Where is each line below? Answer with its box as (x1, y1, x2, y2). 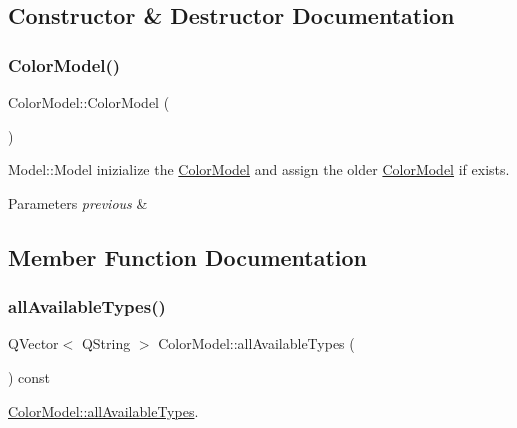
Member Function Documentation (8, 241, 368, 272)
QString (81, 333, 131, 354)
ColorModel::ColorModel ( (8, 92, 170, 112)
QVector (8, 333, 59, 354)
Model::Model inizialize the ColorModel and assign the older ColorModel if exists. (8, 159, 510, 180)
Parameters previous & (8, 192, 148, 213)
